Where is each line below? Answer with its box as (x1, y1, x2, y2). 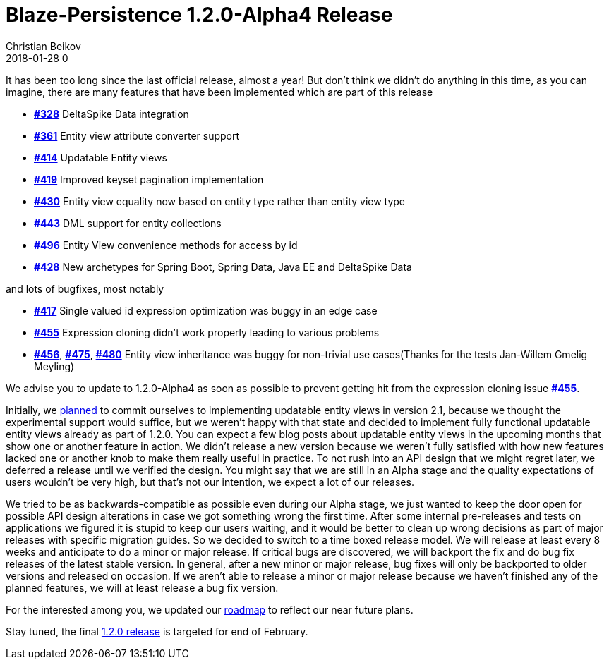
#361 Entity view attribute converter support (34, 129, 240, 142)
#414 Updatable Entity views (34, 151, 167, 164)
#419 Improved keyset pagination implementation (34, 173, 264, 185)
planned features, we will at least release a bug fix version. (6, 581, 279, 594)
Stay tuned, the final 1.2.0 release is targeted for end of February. (6, 625, 308, 637)
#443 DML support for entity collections (34, 216, 222, 229)
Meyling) (34, 360, 75, 372)
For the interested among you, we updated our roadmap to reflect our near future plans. (6, 603, 414, 616)
